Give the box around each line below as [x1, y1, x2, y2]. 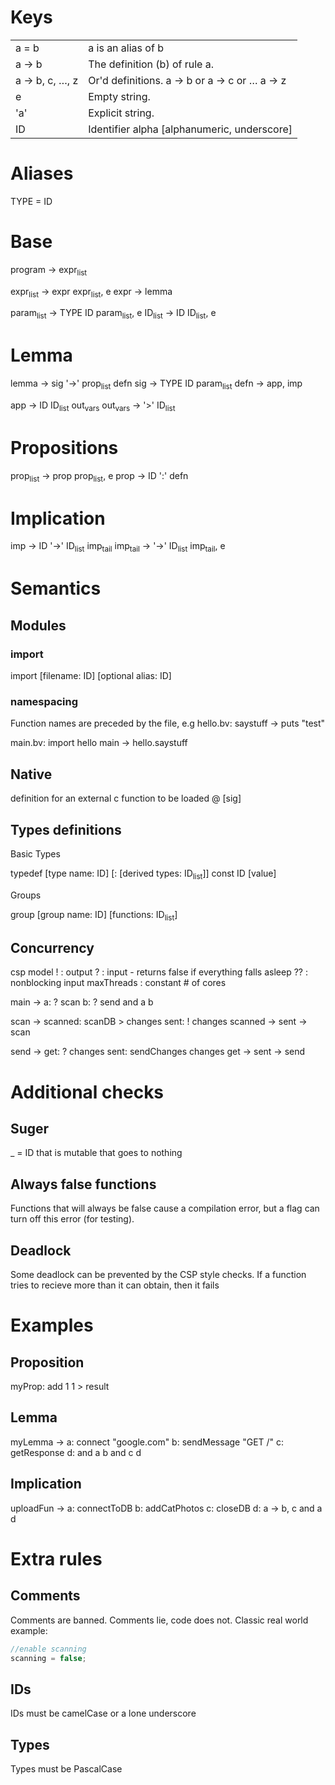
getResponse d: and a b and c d [10, 1446, 142, 1458]
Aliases [10, 162, 74, 185]
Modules [10, 617, 67, 634]
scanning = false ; [10, 1653, 87, 1663]
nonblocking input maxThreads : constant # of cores [10, 977, 227, 989]
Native [10, 766, 53, 783]
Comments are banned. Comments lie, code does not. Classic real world [10, 1614, 309, 1626]
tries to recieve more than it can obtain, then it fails [10, 1279, 220, 1291]
